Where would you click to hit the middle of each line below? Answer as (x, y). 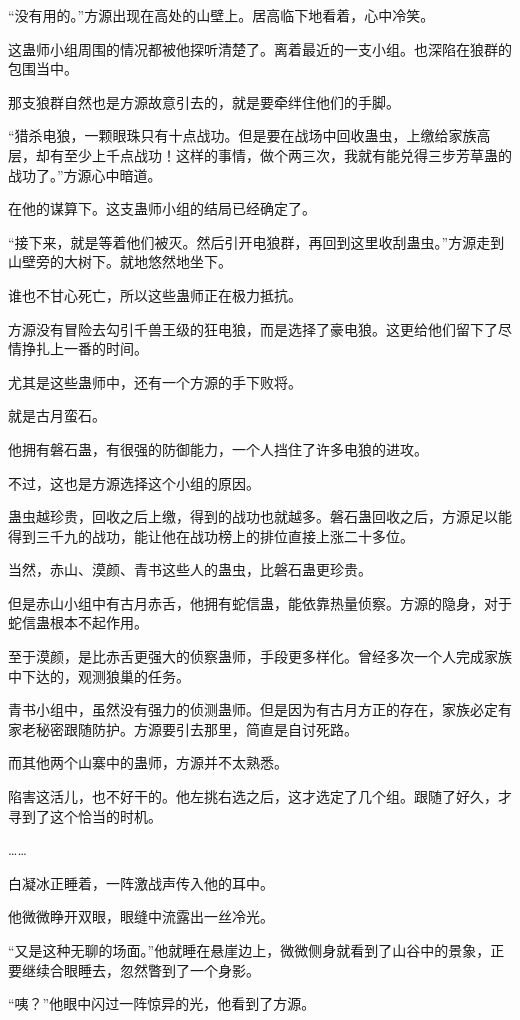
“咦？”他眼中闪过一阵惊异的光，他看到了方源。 (162, 1003)
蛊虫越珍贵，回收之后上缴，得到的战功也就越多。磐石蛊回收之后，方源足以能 (260, 516)
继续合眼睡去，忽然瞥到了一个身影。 (140, 969)
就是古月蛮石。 (57, 415)
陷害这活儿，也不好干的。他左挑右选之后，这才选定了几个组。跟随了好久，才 (260, 796)
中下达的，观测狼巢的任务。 (99, 675)
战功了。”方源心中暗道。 (85, 174)
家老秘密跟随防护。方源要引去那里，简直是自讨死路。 (183, 728)
